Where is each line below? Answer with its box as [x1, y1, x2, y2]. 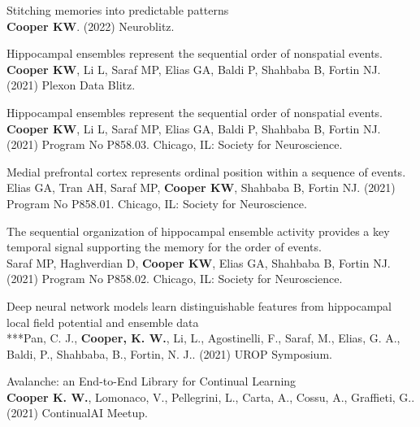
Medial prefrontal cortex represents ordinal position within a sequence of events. [6, 163, 406, 180]
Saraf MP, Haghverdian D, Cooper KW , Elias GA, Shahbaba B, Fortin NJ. [6, 254, 391, 271]
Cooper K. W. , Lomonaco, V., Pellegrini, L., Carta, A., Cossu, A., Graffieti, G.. [6, 388, 415, 405]
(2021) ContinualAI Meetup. [6, 404, 148, 421]
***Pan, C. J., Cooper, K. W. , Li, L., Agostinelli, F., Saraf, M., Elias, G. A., [6, 329, 401, 346]
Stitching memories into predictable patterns [6, 2, 229, 18]
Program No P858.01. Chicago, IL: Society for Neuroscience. [6, 194, 307, 211]
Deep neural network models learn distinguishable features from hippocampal [6, 297, 392, 314]
